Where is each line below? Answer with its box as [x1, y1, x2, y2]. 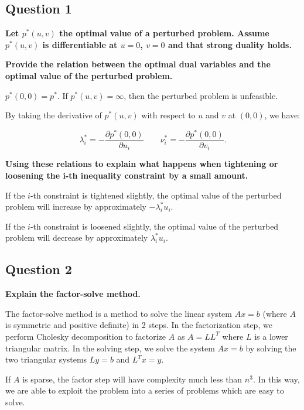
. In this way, [252, 373, 300, 385]
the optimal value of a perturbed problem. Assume [59, 27, 269, 39]
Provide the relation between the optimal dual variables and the [5, 58, 271, 70]
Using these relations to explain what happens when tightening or [5, 158, 278, 170]
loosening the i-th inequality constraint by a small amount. [5, 169, 248, 181]
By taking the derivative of [5, 109, 102, 121]
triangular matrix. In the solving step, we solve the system [5, 341, 215, 354]
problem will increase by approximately [5, 200, 146, 213]
